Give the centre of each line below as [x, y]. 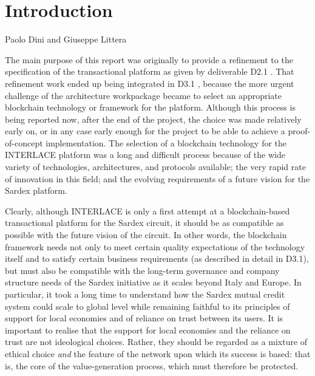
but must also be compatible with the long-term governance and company [142, 270]
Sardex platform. [36, 190]
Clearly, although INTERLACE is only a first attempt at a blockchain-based [147, 210]
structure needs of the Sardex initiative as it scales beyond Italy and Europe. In [153, 282]
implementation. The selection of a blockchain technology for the [166, 142]
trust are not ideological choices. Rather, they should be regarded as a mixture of [156, 342]
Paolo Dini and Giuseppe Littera [66, 39]
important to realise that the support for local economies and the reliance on [148, 330]
